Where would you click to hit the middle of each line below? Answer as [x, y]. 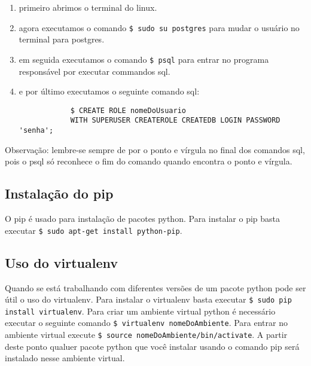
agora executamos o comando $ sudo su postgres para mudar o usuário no [159, 27]
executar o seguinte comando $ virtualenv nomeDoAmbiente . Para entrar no [146, 323]
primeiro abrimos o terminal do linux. [88, 7]
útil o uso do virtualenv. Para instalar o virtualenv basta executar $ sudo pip [148, 299]
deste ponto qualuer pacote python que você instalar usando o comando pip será [152, 346]
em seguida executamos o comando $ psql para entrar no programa [144, 59]
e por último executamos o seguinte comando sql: [109, 91]
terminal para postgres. [62, 39]
